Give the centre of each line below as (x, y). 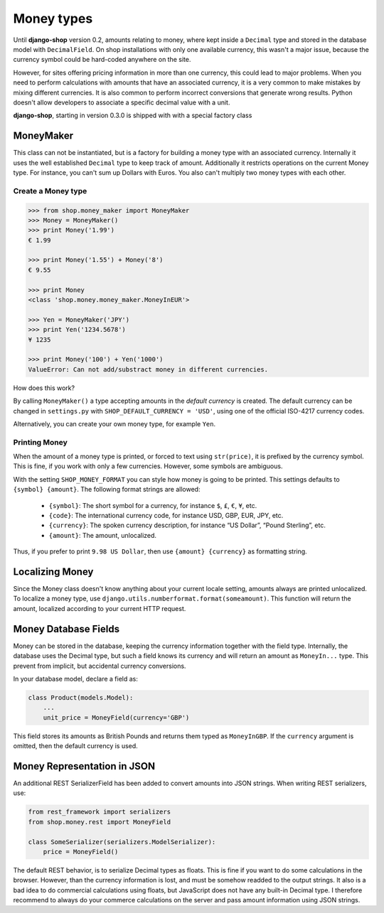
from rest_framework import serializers (99, 812)
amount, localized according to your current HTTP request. (100, 608)
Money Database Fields (66, 629)
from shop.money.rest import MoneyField (99, 822)
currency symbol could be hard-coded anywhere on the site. (102, 60)
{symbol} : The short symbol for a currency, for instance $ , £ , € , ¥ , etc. (153, 505)
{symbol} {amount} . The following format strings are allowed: (107, 490)
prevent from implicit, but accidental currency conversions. (100, 666)
